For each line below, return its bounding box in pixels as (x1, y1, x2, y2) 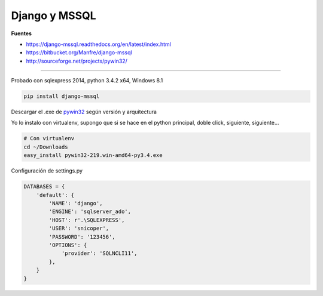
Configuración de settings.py (11, 167, 83, 174)
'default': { (36, 192, 75, 198)
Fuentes (11, 30, 32, 37)
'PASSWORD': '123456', (48, 233, 116, 240)
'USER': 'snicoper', (48, 225, 109, 232)
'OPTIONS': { (48, 242, 87, 248)
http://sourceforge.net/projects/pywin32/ (26, 57, 128, 64)
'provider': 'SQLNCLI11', (61, 250, 138, 257)
